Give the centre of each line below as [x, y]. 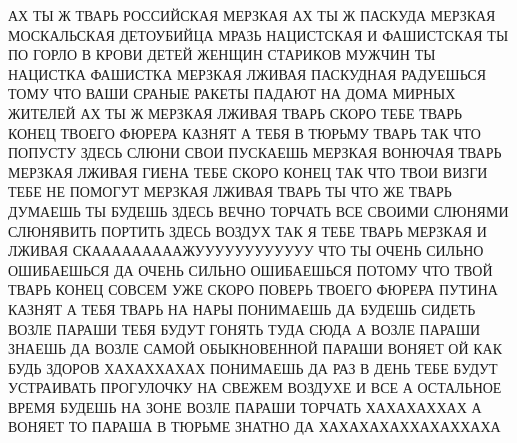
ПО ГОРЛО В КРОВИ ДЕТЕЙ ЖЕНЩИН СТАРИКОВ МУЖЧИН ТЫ [222, 54]
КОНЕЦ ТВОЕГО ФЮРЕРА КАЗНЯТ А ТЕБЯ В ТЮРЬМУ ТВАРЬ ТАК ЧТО [244, 132]
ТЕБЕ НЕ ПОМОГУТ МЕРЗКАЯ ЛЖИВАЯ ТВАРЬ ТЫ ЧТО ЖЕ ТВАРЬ [230, 191]
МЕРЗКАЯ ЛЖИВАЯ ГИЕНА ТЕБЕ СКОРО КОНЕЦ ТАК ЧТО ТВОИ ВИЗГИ [248, 171]
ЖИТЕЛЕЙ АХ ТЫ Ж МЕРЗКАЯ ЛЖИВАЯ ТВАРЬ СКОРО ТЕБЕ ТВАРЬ [235, 112]
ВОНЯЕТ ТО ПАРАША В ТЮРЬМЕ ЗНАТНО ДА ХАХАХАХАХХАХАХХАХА [254, 426]
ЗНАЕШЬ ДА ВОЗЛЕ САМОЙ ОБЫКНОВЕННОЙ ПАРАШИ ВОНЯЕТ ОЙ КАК [255, 348]
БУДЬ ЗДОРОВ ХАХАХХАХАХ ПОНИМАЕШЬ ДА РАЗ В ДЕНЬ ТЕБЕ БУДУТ [253, 367]
